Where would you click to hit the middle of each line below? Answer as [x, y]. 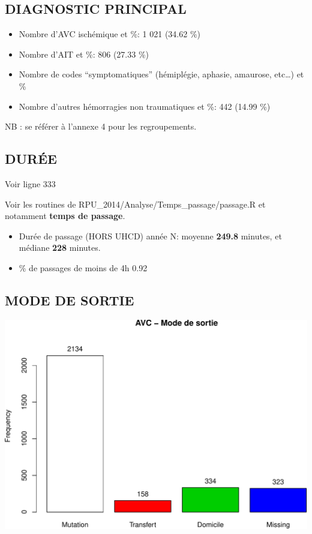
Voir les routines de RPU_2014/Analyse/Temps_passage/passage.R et [135, 204]
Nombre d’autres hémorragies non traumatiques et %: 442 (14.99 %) [145, 106]
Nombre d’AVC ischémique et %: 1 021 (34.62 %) [110, 34]
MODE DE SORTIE [70, 300]
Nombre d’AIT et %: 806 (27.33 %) [84, 54]
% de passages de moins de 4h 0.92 [83, 267]
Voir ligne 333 [30, 183]
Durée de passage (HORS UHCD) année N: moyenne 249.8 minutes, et [150, 235]
